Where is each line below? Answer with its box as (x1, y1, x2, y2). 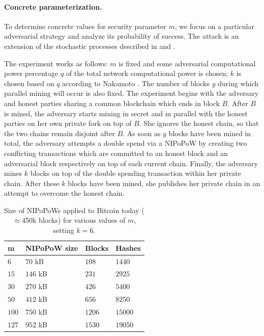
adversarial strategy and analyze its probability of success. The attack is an (4, 31, 239, 41)
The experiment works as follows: (4, 58, 108, 68)
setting (53, 225, 74, 236)
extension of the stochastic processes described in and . (4, 40, 175, 51)
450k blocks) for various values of (22, 215, 126, 225)
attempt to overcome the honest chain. (4, 188, 125, 198)
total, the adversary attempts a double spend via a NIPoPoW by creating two (4, 138, 247, 148)
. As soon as (123, 127, 161, 138)
